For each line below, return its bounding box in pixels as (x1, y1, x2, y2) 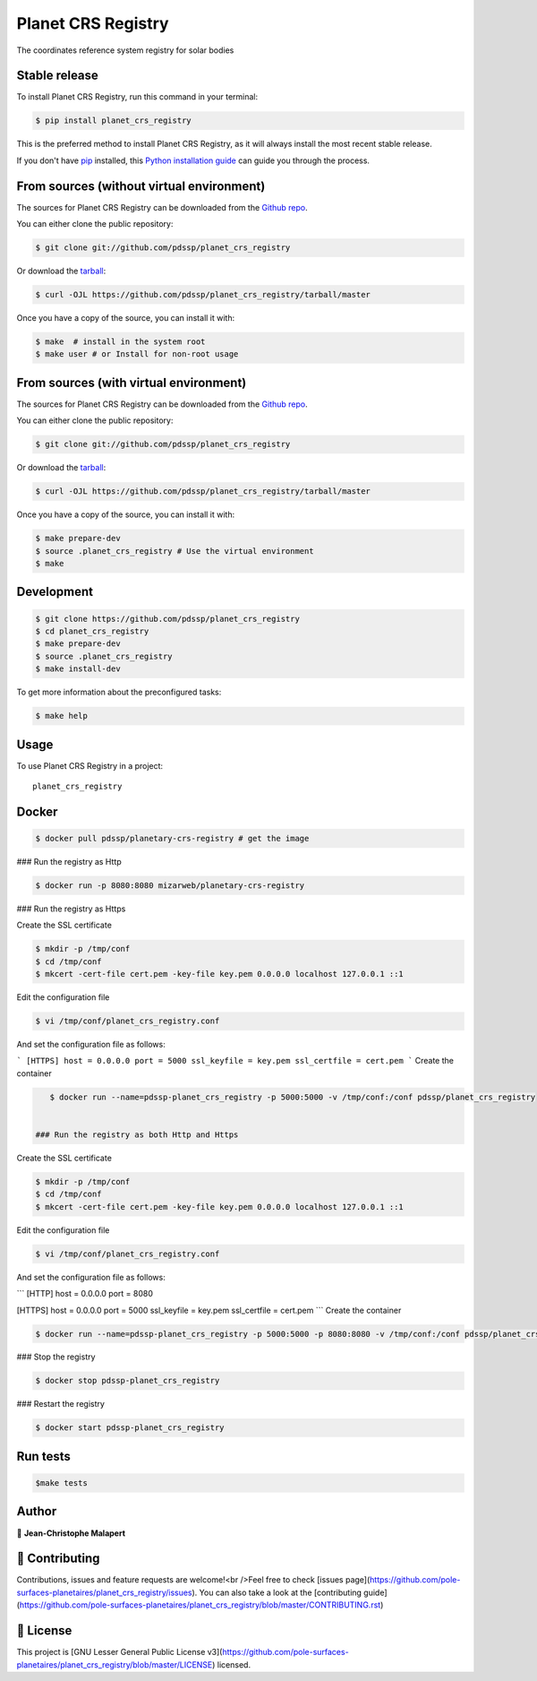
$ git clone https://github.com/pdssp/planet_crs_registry (35, 614, 300, 624)
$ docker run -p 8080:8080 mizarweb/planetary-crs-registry (35, 881, 305, 891)
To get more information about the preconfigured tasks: (16, 686, 222, 698)
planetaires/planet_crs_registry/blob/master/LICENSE (16, 1659, 213, 1670)
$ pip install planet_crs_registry (35, 116, 192, 125)
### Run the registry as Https (16, 903, 126, 914)
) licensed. (211, 1659, 251, 1670)
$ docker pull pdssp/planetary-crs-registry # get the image (35, 833, 310, 844)
